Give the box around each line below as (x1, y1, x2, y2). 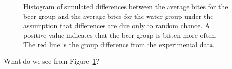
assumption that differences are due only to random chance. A (23, 20, 210, 31)
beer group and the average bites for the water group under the (23, 11, 213, 21)
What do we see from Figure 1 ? (4, 55, 100, 66)
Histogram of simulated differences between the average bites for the (23, 1, 228, 11)
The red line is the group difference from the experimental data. (23, 39, 215, 50)
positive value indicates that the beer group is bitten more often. (23, 30, 217, 40)
